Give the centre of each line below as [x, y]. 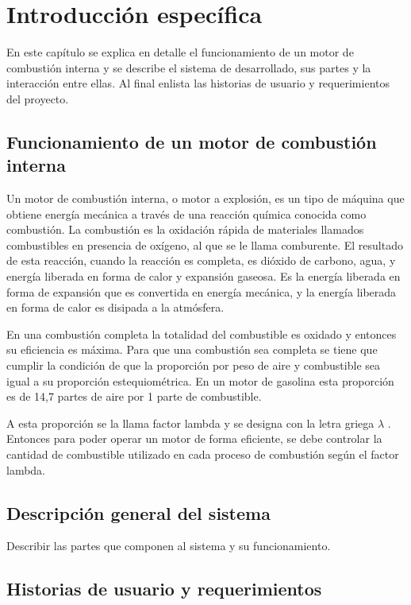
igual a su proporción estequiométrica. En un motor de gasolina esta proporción [200, 380]
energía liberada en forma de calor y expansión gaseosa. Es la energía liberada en [204, 276]
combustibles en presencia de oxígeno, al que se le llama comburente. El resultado [205, 244]
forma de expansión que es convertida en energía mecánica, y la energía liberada [202, 291]
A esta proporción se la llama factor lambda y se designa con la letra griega [190, 423]
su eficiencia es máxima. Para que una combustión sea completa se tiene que [192, 349]
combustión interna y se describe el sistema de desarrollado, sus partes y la [189, 67]
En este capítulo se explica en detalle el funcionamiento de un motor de [180, 52]
